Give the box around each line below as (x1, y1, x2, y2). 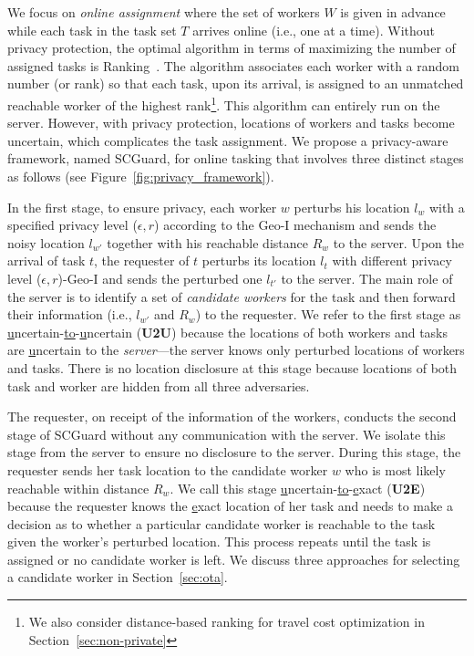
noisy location (7, 233, 85, 252)
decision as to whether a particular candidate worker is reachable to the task (7, 514, 436, 533)
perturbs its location (201, 251, 316, 270)
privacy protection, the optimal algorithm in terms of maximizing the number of (7, 38, 456, 57)
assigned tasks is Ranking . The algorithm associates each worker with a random (7, 56, 459, 75)
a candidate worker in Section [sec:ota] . (7, 567, 228, 587)
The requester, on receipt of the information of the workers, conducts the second (7, 407, 457, 426)
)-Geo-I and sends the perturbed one (57, 268, 263, 287)
